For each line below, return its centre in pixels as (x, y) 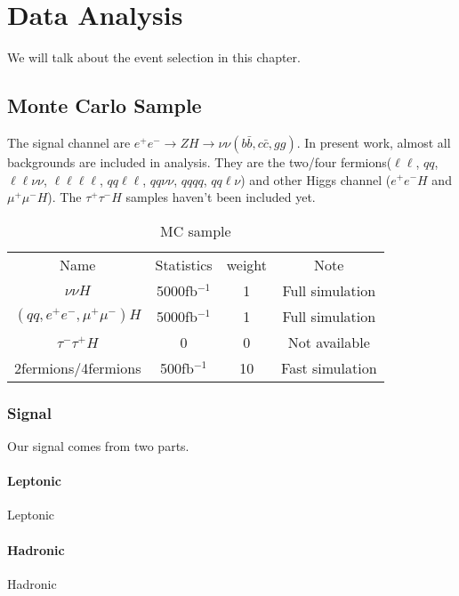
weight (247, 264)
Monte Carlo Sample (105, 105)
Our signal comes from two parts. (98, 445)
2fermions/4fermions (78, 367)
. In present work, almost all (374, 142)
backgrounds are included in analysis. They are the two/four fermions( (200, 161)
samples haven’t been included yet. (221, 197)
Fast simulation (329, 367)
